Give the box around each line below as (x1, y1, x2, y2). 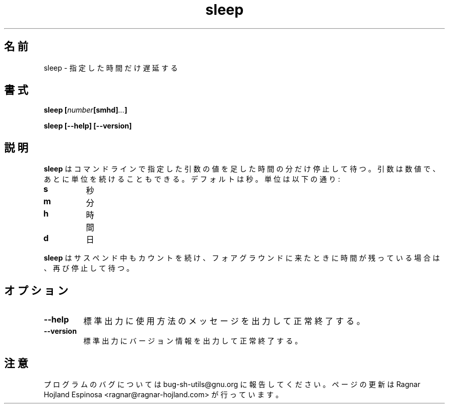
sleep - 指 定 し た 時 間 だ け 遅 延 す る (44, 63, 178, 72)
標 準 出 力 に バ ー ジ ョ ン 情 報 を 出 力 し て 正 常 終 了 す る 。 (83, 336, 302, 346)
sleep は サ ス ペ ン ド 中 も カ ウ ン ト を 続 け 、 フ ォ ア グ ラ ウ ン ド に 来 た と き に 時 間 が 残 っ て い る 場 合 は (44, 253, 440, 263)
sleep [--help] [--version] (44, 121, 132, 131)
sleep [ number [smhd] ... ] (44, 105, 128, 115)
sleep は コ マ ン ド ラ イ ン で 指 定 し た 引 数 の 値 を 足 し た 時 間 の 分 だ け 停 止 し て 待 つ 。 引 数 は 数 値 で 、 (44, 164, 440, 174)
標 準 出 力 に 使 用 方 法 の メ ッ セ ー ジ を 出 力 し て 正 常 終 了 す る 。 (83, 316, 365, 327)
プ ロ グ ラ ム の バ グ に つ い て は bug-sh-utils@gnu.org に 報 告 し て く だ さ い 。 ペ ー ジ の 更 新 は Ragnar (44, 379, 420, 389)
